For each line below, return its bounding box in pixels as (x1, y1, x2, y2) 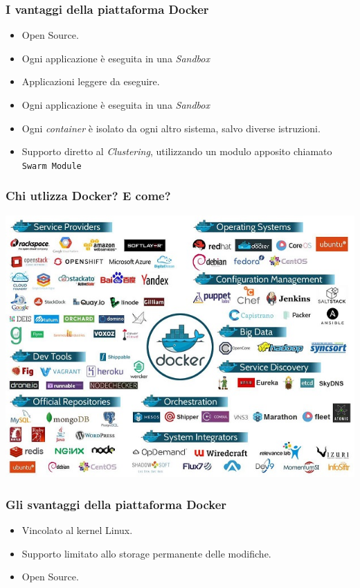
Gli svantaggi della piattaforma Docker (6, 495, 227, 513)
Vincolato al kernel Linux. (21, 523, 133, 537)
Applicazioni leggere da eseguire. (21, 74, 160, 89)
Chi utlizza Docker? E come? (6, 187, 171, 204)
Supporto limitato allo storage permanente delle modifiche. (21, 546, 271, 560)
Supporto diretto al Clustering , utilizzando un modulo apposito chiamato (21, 144, 332, 159)
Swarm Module (21, 161, 82, 171)
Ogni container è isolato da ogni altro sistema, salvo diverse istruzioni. (21, 121, 321, 135)
